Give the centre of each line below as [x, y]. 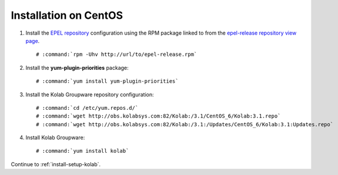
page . [33, 41]
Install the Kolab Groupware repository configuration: [90, 95]
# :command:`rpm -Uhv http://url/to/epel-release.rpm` [117, 55]
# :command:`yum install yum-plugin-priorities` [107, 81]
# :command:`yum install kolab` [83, 151]
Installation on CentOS [67, 15]
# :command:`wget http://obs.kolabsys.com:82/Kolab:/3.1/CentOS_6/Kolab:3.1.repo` [158, 116]
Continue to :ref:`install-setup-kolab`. [56, 164]
